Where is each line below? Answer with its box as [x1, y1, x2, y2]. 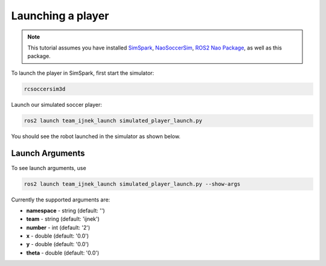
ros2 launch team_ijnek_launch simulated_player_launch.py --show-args [24, 180, 241, 187]
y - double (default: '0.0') [26, 241, 89, 248]
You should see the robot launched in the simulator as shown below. [11, 133, 181, 140]
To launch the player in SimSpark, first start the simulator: [11, 69, 155, 77]
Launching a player [11, 9, 109, 22]
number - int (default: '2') [26, 224, 91, 231]
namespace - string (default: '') [26, 207, 105, 214]
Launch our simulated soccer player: [11, 101, 102, 108]
